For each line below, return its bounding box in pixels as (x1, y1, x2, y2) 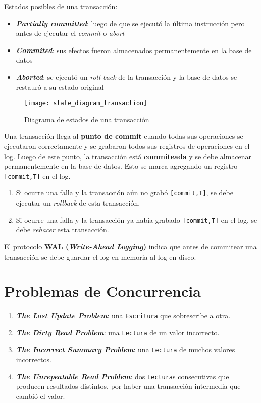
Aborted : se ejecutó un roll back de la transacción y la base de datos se (16, 71, 237, 82)
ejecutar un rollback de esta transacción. (16, 197, 140, 208)
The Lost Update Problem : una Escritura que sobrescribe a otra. (16, 310, 231, 321)
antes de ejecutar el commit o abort (16, 28, 125, 38)
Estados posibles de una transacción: (4, 1, 118, 11)
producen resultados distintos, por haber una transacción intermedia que (16, 381, 241, 391)
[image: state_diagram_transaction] (24, 99, 147, 107)
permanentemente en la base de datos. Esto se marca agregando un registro (4, 161, 238, 171)
